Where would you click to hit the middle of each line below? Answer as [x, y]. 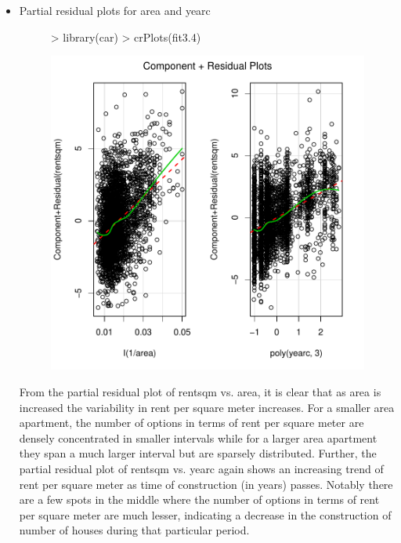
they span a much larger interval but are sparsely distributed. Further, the [198, 453]
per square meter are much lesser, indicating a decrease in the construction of [205, 514]
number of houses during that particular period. [134, 530]
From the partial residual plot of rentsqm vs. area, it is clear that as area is [200, 391]
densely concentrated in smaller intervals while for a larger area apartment [198, 437]
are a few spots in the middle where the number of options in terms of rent [199, 499]
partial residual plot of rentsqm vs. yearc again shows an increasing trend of [201, 468]
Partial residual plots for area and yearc [115, 10]
